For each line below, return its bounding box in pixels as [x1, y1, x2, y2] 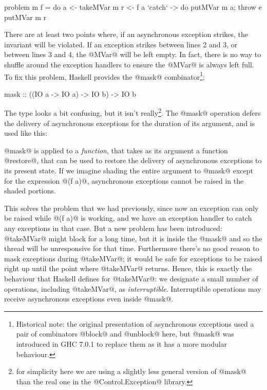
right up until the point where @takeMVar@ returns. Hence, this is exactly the [4, 263, 252, 274]
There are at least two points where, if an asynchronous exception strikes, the [4, 29, 249, 40]
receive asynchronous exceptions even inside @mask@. [4, 293, 174, 304]
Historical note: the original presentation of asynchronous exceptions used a [16, 318, 254, 329]
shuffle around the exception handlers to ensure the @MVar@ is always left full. [4, 59, 254, 69]
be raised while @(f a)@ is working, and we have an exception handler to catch [4, 212, 252, 223]
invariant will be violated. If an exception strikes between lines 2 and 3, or [4, 39, 238, 49]
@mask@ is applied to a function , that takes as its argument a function [4, 145, 228, 155]
